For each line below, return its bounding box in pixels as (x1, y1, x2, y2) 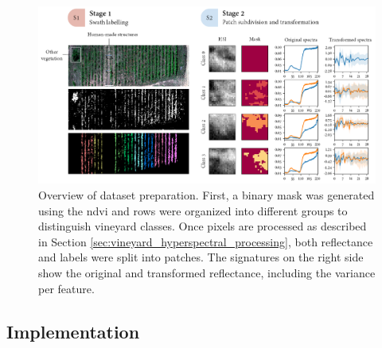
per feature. (38, 280, 95, 296)
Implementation (6, 319, 140, 343)
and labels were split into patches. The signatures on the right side (38, 249, 364, 265)
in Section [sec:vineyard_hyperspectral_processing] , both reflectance (38, 233, 373, 249)
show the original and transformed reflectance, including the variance (38, 264, 376, 280)
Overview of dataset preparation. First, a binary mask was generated (38, 186, 375, 203)
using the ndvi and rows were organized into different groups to (38, 202, 348, 218)
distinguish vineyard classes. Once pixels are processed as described (38, 218, 367, 234)
